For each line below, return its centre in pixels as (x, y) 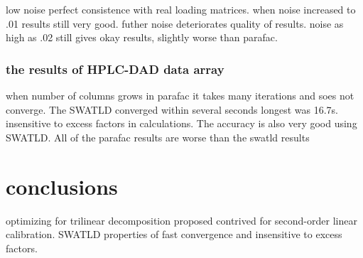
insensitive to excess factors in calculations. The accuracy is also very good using (181, 123)
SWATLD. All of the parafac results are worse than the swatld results (158, 137)
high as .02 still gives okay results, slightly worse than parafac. (142, 37)
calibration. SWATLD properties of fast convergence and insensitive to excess (174, 234)
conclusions (62, 186)
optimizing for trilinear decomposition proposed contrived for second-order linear (181, 220)
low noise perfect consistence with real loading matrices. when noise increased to (181, 9)
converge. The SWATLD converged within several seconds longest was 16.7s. (172, 109)
